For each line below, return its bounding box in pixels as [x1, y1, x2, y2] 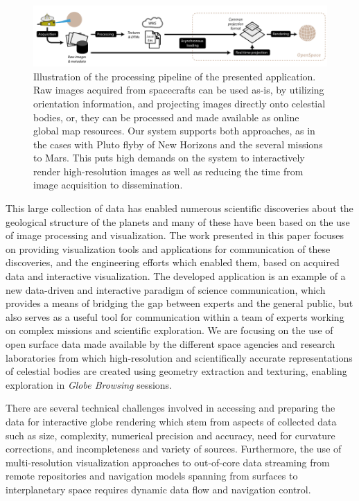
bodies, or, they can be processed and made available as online [33, 109, 299, 124]
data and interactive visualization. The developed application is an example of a [6, 269, 346, 283]
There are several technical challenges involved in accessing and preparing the [6, 401, 335, 415]
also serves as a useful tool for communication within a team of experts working [6, 309, 344, 324]
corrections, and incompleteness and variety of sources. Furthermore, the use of [6, 441, 342, 456]
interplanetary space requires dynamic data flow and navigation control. [6, 482, 311, 496]
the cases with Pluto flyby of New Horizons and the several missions [33, 137, 323, 151]
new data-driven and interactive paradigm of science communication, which [6, 282, 326, 297]
